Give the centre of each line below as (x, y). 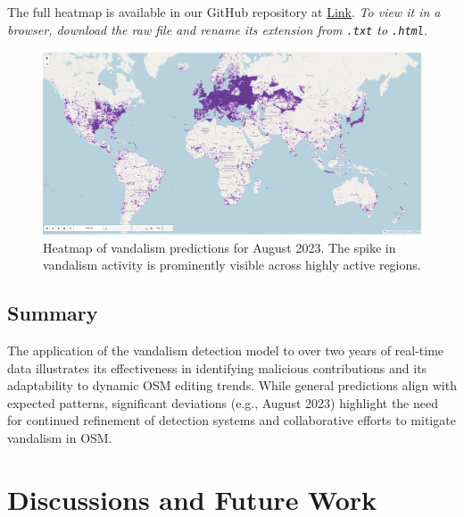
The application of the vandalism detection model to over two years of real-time (226, 350)
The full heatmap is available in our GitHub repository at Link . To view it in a (224, 12)
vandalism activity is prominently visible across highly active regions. (232, 265)
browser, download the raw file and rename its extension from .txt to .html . (218, 29)
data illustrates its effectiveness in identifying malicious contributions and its (217, 367)
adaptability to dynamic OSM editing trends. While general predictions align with (232, 385)
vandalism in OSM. (60, 437)
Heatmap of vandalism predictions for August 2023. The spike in (220, 247)
